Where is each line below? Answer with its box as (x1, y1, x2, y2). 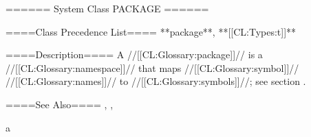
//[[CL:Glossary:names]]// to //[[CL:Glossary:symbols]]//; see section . (6, 74, 306, 88)
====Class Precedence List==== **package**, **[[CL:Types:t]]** (6, 24, 297, 38)
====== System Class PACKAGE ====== (6, 1, 209, 15)
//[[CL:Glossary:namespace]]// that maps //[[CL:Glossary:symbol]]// (6, 60, 299, 75)
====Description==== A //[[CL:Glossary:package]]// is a (6, 47, 263, 62)
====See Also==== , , (6, 97, 114, 111)
